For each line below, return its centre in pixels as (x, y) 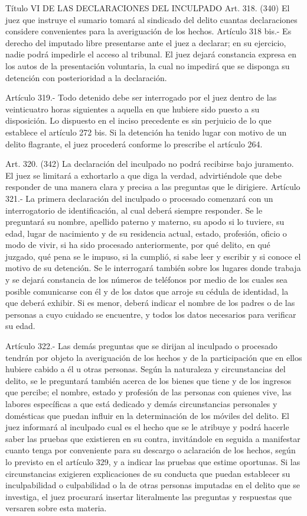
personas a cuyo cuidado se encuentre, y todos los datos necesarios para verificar (151, 314)
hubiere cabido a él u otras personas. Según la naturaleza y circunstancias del (146, 369)
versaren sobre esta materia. (56, 508)
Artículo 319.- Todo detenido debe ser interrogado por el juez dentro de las (141, 97)
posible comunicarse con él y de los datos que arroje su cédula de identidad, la (147, 291)
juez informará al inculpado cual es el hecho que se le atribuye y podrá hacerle (147, 427)
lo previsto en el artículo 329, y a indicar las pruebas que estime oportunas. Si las (153, 461)
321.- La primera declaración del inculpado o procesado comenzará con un (139, 198)
